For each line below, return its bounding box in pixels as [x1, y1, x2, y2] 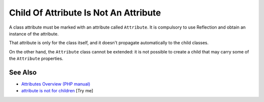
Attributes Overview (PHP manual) [21, 81, 90, 87]
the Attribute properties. [9, 56, 64, 62]
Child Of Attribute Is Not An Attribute [9, 7, 161, 18]
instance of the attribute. [9, 31, 59, 36]
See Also [9, 68, 37, 76]
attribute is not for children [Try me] [21, 88, 93, 94]
